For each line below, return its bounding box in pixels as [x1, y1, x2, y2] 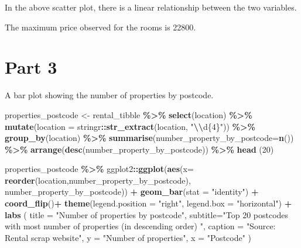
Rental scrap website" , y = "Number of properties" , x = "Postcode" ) [5, 231, 252, 243]
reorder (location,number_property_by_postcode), [5, 174, 191, 186]
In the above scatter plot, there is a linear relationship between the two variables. [5, 1, 297, 13]
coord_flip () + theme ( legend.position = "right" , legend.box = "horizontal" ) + [5, 197, 292, 209]
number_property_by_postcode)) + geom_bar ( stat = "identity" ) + [5, 185, 259, 198]
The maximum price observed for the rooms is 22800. [5, 20, 196, 33]
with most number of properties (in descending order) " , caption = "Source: [5, 220, 276, 232]
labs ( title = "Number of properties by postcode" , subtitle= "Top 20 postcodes [5, 208, 289, 221]
